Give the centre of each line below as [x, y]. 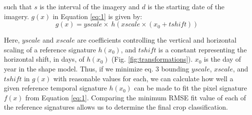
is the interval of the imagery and [90, 6]
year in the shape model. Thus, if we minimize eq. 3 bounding [97, 68]
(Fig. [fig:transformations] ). [152, 59]
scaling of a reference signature [50, 49]
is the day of [222, 59]
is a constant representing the [203, 49]
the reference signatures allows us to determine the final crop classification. [116, 107]
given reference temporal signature [56, 88]
